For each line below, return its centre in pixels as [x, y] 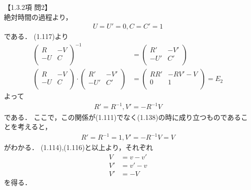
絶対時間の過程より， [38, 17]
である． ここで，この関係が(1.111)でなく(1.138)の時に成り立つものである [123, 117]
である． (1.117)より [36, 36]
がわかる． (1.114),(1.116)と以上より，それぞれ [78, 147]
